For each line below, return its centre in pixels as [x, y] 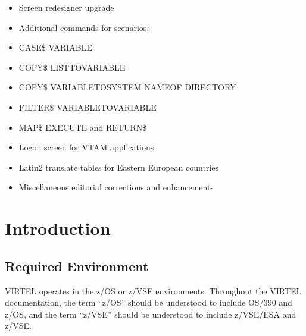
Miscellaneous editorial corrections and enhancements [116, 187]
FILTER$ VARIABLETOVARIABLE [88, 107]
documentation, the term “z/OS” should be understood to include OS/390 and [149, 302]
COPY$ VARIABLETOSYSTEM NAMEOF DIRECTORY [127, 87]
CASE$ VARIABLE [55, 47]
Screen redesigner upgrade [66, 7]
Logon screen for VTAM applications [86, 147]
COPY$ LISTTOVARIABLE [72, 67]
